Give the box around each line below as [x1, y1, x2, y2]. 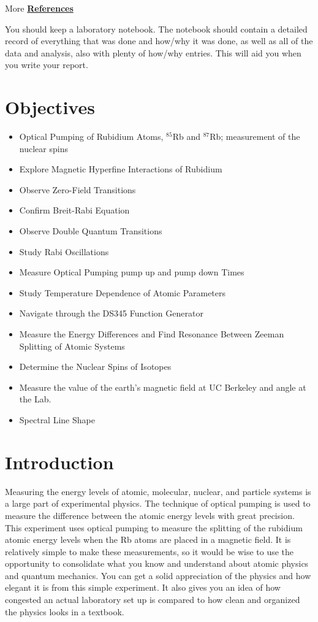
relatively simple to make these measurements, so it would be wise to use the [5, 545, 294, 558]
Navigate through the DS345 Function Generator [19, 307, 203, 320]
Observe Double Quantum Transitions [19, 225, 162, 237]
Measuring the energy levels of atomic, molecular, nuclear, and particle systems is [5, 485, 311, 497]
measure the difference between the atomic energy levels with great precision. [5, 509, 295, 521]
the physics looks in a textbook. [5, 605, 124, 618]
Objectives [5, 94, 95, 120]
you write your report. [5, 58, 88, 71]
